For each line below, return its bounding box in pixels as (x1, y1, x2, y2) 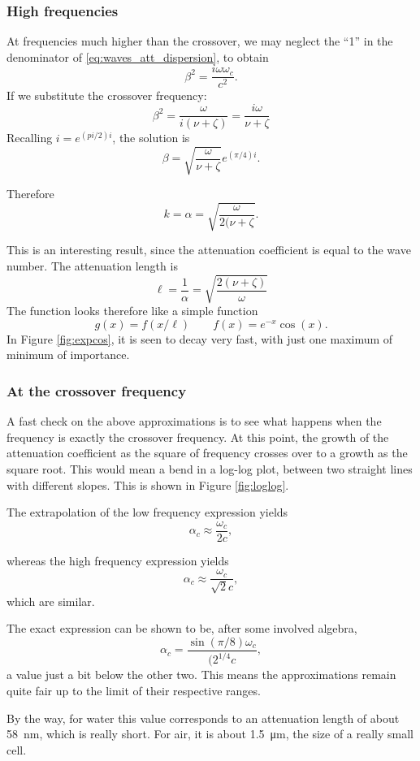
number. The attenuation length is (6, 257, 178, 274)
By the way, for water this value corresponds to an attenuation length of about (6, 709, 400, 726)
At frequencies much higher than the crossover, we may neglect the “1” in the (6, 32, 393, 50)
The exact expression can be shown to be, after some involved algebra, (6, 620, 357, 637)
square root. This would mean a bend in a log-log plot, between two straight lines (6, 460, 413, 477)
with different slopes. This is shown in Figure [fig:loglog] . (6, 476, 289, 493)
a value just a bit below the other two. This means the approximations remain (6, 666, 396, 683)
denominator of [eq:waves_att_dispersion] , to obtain (6, 48, 269, 65)
